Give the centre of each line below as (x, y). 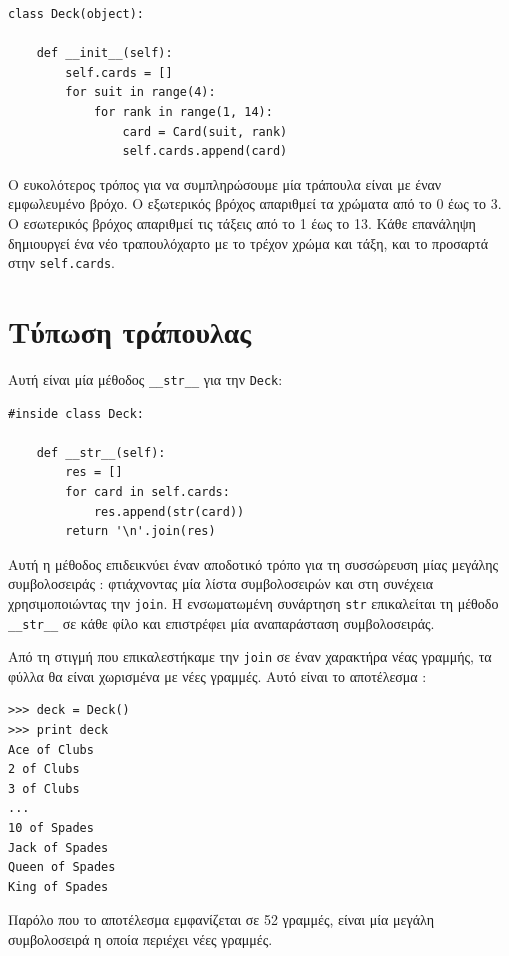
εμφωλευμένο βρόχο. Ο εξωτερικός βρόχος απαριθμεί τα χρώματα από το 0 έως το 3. (255, 203)
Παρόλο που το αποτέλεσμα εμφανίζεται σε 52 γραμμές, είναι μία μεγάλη (221, 919)
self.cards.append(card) (205, 151)
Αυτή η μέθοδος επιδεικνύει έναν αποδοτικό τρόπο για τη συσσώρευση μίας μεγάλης (253, 563)
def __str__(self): (101, 452)
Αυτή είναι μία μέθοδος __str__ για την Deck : (145, 378)
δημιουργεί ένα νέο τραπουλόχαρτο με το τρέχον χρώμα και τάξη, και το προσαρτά (248, 242)
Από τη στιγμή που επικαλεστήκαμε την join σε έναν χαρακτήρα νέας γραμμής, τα (250, 656)
